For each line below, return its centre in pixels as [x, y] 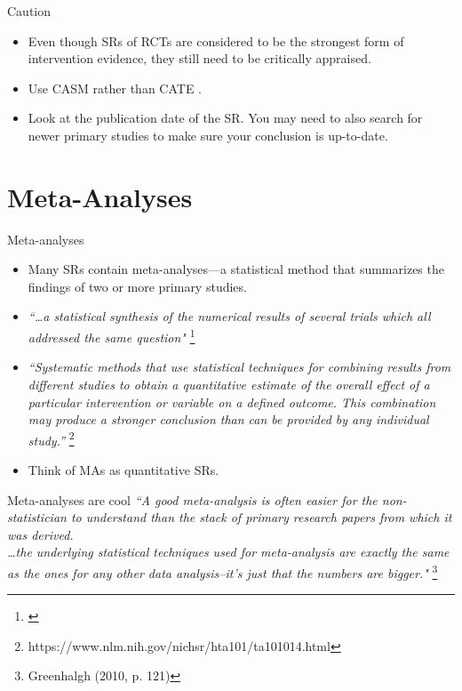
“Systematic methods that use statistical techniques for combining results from [239, 367]
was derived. [40, 534]
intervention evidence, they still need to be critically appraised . [199, 58]
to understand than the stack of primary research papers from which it [261, 517]
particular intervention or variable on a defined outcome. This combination [232, 402]
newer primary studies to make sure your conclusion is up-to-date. [208, 135]
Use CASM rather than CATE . [115, 88]
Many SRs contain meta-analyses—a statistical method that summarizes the [236, 269]
